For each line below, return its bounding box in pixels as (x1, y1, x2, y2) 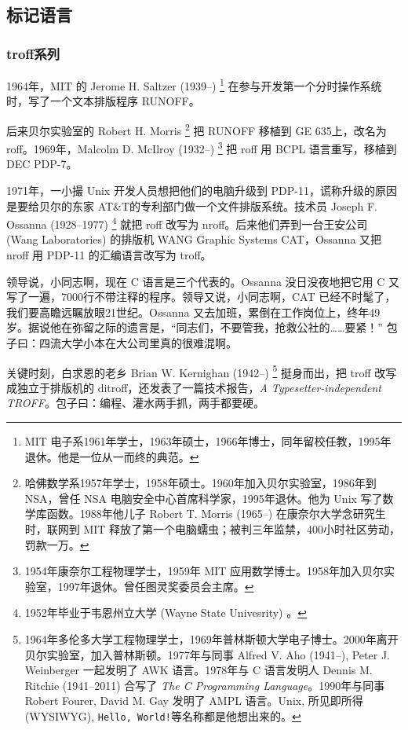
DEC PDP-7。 (6, 156, 78, 172)
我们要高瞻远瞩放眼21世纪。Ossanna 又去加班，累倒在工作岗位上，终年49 (6, 303, 381, 320)
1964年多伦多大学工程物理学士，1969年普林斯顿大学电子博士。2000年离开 (24, 630, 399, 647)
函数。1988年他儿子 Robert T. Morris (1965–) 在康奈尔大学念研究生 (46, 505, 386, 522)
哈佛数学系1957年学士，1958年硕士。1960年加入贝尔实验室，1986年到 (24, 475, 377, 491)
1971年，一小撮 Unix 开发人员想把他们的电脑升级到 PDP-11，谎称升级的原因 (6, 182, 397, 198)
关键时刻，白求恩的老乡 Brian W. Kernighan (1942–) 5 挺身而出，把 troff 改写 (6, 361, 397, 380)
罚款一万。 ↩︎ (24, 536, 89, 552)
